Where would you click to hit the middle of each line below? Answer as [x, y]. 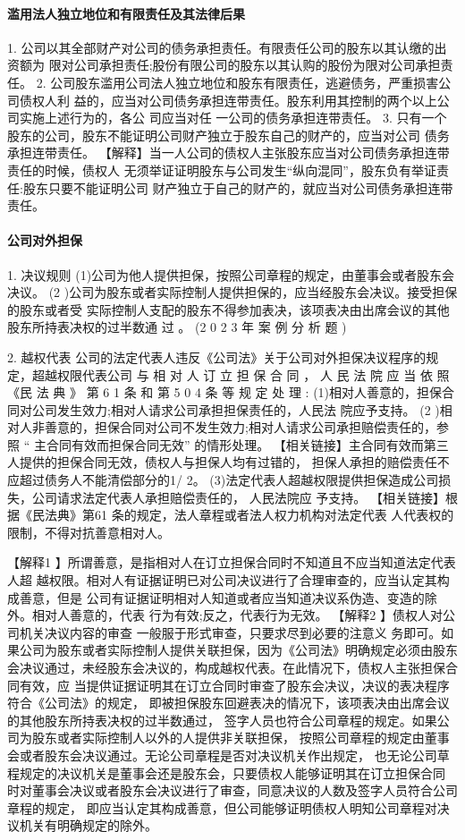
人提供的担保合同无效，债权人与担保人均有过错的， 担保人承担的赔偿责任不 [228, 462]
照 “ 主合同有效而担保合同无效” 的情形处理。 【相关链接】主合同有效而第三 [228, 444]
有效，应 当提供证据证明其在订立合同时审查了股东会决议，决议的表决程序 [234, 685]
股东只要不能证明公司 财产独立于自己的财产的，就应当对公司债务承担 [225, 187]
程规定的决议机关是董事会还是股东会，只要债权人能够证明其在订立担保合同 [226, 772]
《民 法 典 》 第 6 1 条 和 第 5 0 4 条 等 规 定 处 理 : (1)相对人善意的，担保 [225, 392]
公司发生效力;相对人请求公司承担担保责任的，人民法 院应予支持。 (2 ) [236, 409]
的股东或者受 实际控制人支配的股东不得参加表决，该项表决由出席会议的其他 [228, 309]
